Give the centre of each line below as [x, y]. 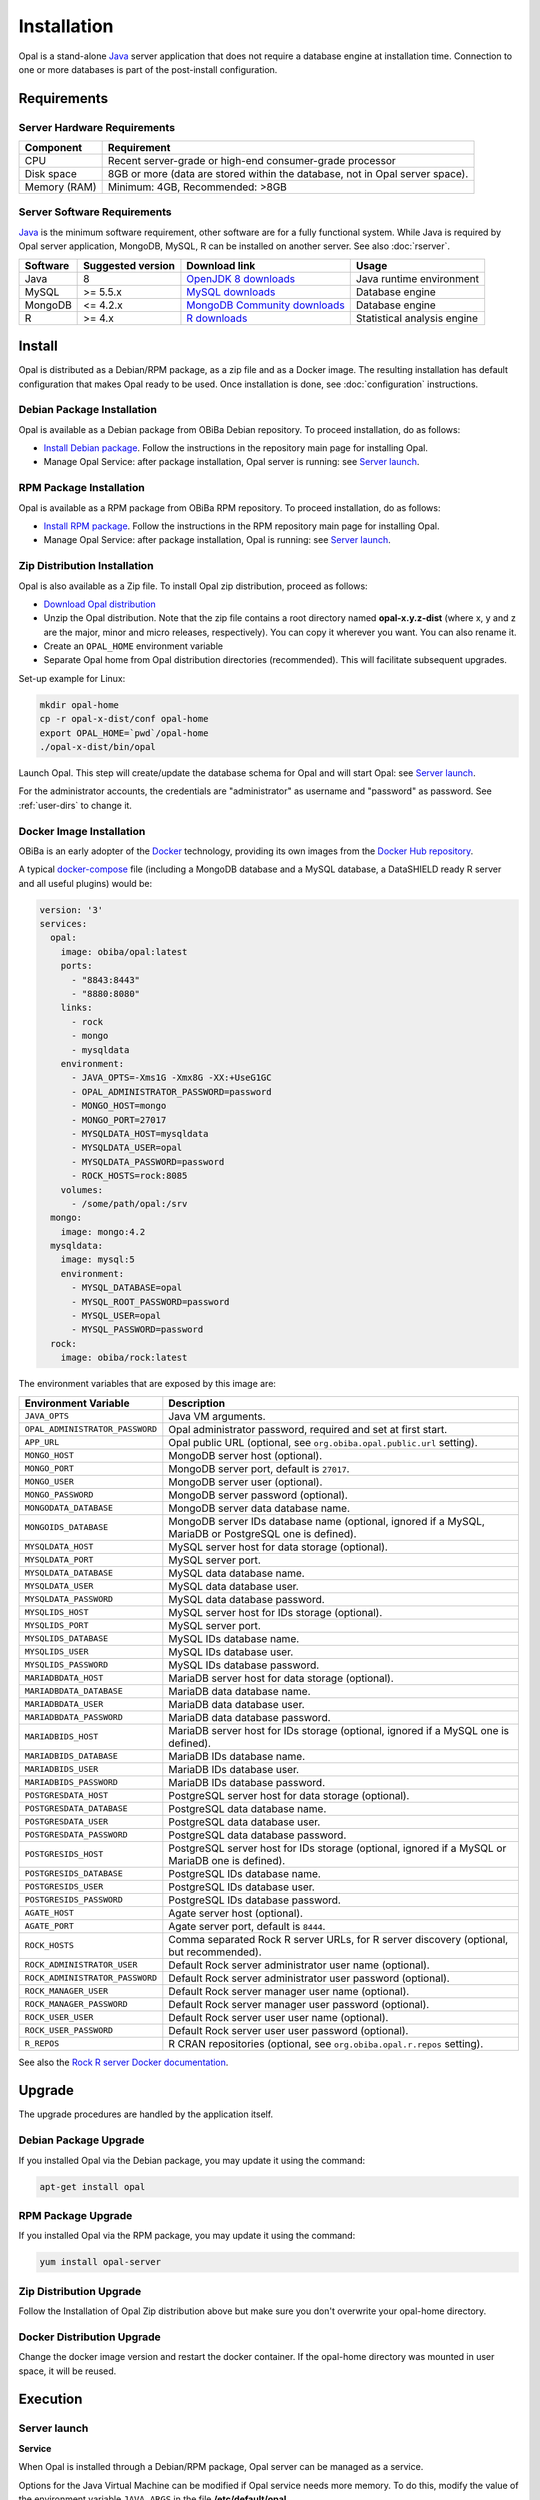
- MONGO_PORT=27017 [119, 1119]
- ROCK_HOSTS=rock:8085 [129, 1176]
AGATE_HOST [49, 1913]
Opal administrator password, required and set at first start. [308, 1429]
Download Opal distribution [100, 604]
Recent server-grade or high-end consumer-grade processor [252, 161]
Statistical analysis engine [417, 318]
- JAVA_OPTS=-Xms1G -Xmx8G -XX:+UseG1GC [171, 1078]
